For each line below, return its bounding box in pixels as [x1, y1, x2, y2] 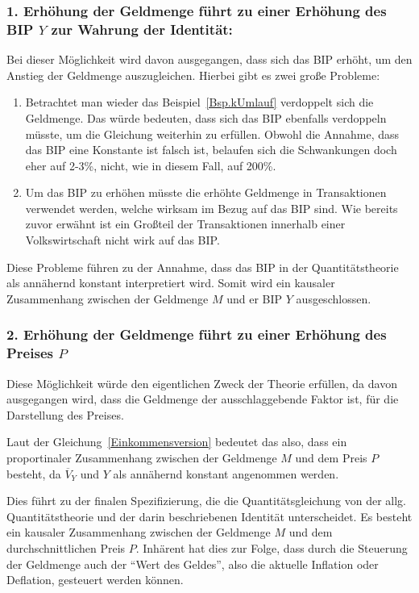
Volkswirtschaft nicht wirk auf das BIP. [25, 232, 220, 248]
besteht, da [6, 465, 61, 482]
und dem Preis [295, 449, 367, 466]
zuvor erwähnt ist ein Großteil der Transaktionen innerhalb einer [25, 215, 346, 232]
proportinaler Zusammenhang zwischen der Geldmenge [6, 449, 277, 466]
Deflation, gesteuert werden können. [6, 571, 184, 588]
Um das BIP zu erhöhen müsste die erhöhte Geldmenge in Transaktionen [25, 184, 387, 201]
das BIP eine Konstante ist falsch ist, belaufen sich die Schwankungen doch [25, 141, 397, 158]
